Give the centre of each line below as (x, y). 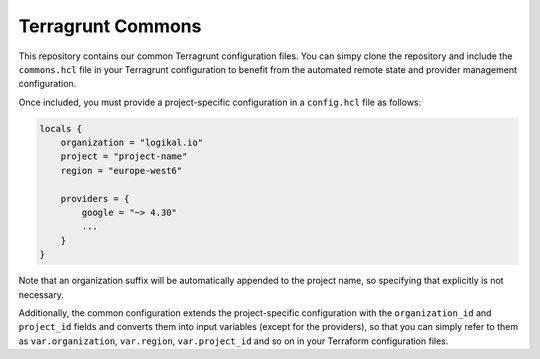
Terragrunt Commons (110, 26)
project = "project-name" (124, 156)
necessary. (41, 294)
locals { (61, 128)
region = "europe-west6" (121, 170)
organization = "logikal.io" (132, 143)
